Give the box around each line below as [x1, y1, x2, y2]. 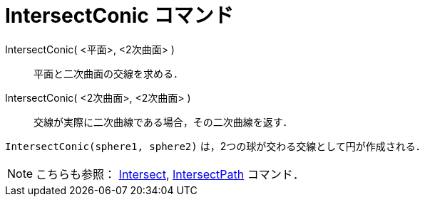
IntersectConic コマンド [5, 4, 234, 28]
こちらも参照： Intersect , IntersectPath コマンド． [36, 166, 304, 181]
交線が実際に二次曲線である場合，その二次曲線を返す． [34, 115, 293, 128]
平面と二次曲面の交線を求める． [34, 67, 183, 80]
